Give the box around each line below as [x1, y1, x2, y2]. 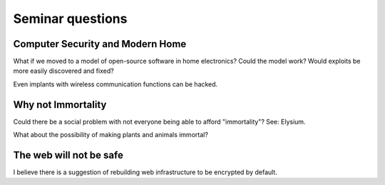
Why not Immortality [13, 99, 107, 111]
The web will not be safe [13, 149, 124, 161]
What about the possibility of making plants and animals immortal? [13, 131, 208, 139]
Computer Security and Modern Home [13, 38, 187, 50]
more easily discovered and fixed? [13, 66, 114, 75]
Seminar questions [13, 11, 128, 26]
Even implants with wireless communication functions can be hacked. [13, 79, 218, 89]
